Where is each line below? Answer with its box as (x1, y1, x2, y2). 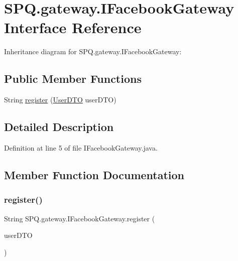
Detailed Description (4, 119, 114, 135)
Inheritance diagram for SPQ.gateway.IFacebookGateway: (4, 46, 182, 57)
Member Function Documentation (4, 167, 185, 182)
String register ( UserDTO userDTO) (4, 94, 116, 105)
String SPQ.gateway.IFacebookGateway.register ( (4, 213, 155, 223)
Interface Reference (4, 17, 142, 38)
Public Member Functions (4, 71, 142, 86)
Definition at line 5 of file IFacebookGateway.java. (4, 142, 158, 153)
